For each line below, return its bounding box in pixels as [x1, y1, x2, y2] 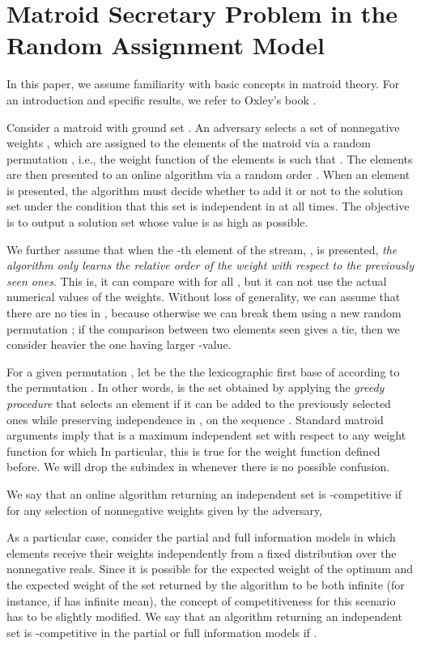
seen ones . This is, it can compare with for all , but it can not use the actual [6, 272, 387, 289]
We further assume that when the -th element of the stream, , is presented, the [6, 240, 398, 257]
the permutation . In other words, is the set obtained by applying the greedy [6, 379, 385, 396]
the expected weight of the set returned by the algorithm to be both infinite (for [6, 576, 405, 593]
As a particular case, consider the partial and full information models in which [6, 529, 396, 546]
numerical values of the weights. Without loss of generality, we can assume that [6, 288, 401, 305]
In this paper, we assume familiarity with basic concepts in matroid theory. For [6, 75, 400, 92]
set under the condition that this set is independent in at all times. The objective [6, 198, 410, 215]
